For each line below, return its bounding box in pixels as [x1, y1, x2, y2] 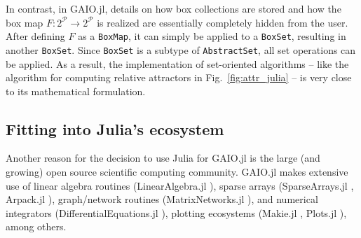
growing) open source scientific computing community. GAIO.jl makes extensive [6, 164, 348, 179]
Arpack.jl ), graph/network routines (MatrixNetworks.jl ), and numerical [6, 192, 318, 206]
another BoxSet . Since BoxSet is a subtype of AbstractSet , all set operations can [6, 42, 356, 57]
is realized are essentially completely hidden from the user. [97, 15, 348, 29]
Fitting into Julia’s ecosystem [6, 118, 224, 139]
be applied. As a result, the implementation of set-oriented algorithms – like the [6, 56, 349, 71]
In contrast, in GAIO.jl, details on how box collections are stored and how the [6, 1, 341, 15]
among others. [6, 219, 67, 234]
